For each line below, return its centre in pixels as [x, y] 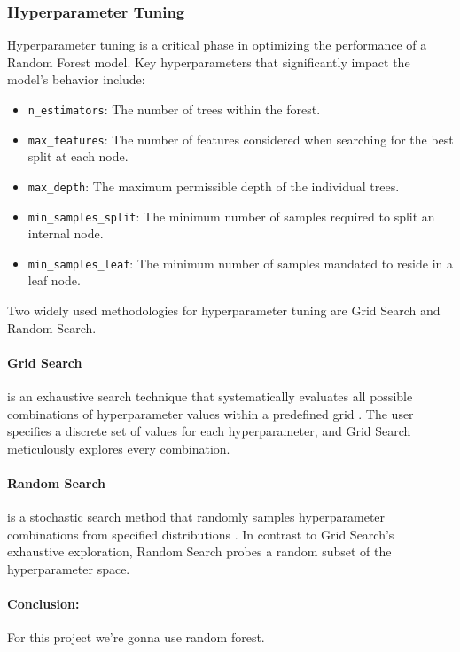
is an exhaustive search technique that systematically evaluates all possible [210, 396]
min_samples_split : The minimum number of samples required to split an [231, 216]
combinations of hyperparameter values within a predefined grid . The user [211, 413]
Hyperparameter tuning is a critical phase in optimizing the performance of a [217, 45]
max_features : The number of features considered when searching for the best [241, 139]
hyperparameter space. [69, 569]
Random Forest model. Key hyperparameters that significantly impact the [209, 62]
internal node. [66, 233]
